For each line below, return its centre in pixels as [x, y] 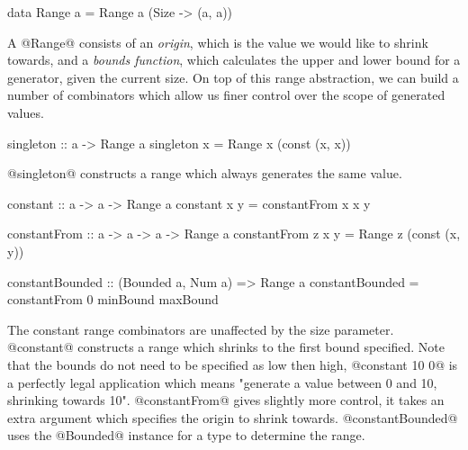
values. [26, 112]
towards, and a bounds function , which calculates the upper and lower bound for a [234, 60]
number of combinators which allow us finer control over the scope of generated [226, 95]
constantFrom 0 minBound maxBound [113, 299]
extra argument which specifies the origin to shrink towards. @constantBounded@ [233, 417]
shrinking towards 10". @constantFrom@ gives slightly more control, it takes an [226, 400]
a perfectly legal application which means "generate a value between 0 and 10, [222, 382]
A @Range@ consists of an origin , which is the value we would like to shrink [218, 42]
